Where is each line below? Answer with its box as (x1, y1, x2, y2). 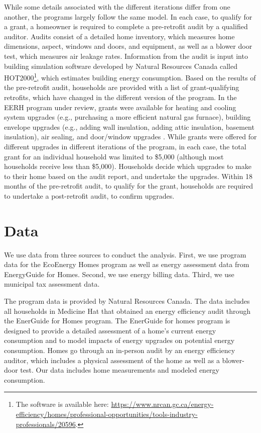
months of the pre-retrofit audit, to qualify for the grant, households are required (4, 181, 253, 191)
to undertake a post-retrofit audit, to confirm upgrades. (4, 190, 175, 201)
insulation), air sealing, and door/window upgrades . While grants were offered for (4, 131, 257, 142)
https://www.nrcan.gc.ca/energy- (111, 399, 214, 409)
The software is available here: (16, 399, 109, 409)
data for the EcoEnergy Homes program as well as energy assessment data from (4, 259, 249, 270)
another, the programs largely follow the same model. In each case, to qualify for (4, 11, 252, 22)
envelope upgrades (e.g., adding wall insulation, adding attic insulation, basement (4, 121, 254, 132)
